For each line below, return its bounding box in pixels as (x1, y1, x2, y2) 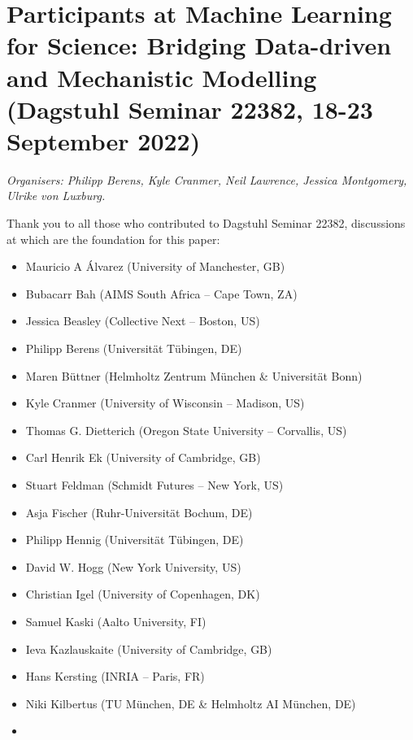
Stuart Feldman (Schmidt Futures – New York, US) (25, 477, 284, 493)
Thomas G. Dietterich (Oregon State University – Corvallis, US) (25, 421, 347, 438)
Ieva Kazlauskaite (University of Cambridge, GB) (25, 640, 272, 657)
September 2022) (7, 124, 201, 157)
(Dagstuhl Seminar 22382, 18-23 (7, 92, 373, 125)
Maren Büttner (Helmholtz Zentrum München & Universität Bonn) (25, 367, 363, 384)
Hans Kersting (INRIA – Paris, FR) (25, 668, 205, 685)
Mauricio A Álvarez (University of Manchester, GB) (25, 258, 285, 275)
